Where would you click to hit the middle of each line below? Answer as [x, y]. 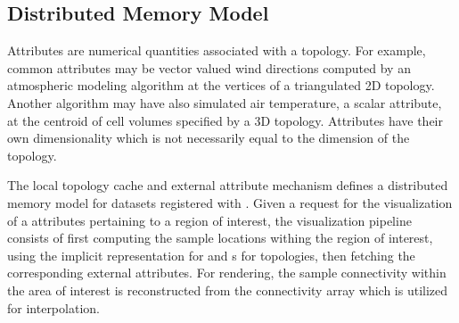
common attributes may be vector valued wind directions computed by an [209, 67]
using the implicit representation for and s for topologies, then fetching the [211, 255]
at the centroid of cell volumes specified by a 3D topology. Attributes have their [225, 120]
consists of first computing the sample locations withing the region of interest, [220, 238]
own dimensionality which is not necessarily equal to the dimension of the [209, 138]
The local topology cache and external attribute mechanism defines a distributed [228, 185]
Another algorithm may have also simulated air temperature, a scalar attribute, [225, 102]
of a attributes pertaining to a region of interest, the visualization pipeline [209, 220]
